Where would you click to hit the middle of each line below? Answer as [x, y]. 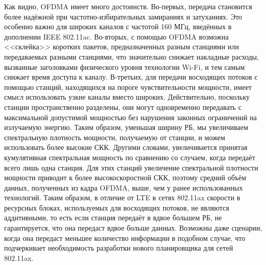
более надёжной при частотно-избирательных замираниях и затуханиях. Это [123, 16]
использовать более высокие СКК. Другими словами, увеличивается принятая [126, 147]
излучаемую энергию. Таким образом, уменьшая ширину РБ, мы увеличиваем [126, 127]
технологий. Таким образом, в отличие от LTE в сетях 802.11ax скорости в [122, 197]
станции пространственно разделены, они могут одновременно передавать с [123, 107]
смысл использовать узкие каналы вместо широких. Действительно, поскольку [127, 97]
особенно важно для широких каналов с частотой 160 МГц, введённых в [118, 26]
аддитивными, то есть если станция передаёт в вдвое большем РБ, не [113, 217]
